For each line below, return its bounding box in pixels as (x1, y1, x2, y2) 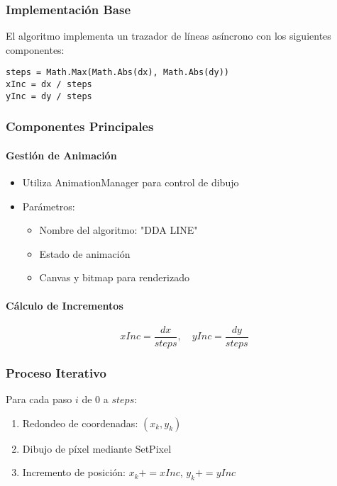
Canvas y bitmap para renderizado (39, 270, 189, 285)
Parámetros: (22, 198, 75, 213)
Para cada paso (6, 392, 72, 407)
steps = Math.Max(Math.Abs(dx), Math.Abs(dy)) (6, 67, 229, 78)
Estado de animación (39, 246, 131, 261)
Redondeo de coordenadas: (22, 415, 138, 430)
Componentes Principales (6, 118, 154, 135)
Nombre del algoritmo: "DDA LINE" (39, 222, 198, 237)
